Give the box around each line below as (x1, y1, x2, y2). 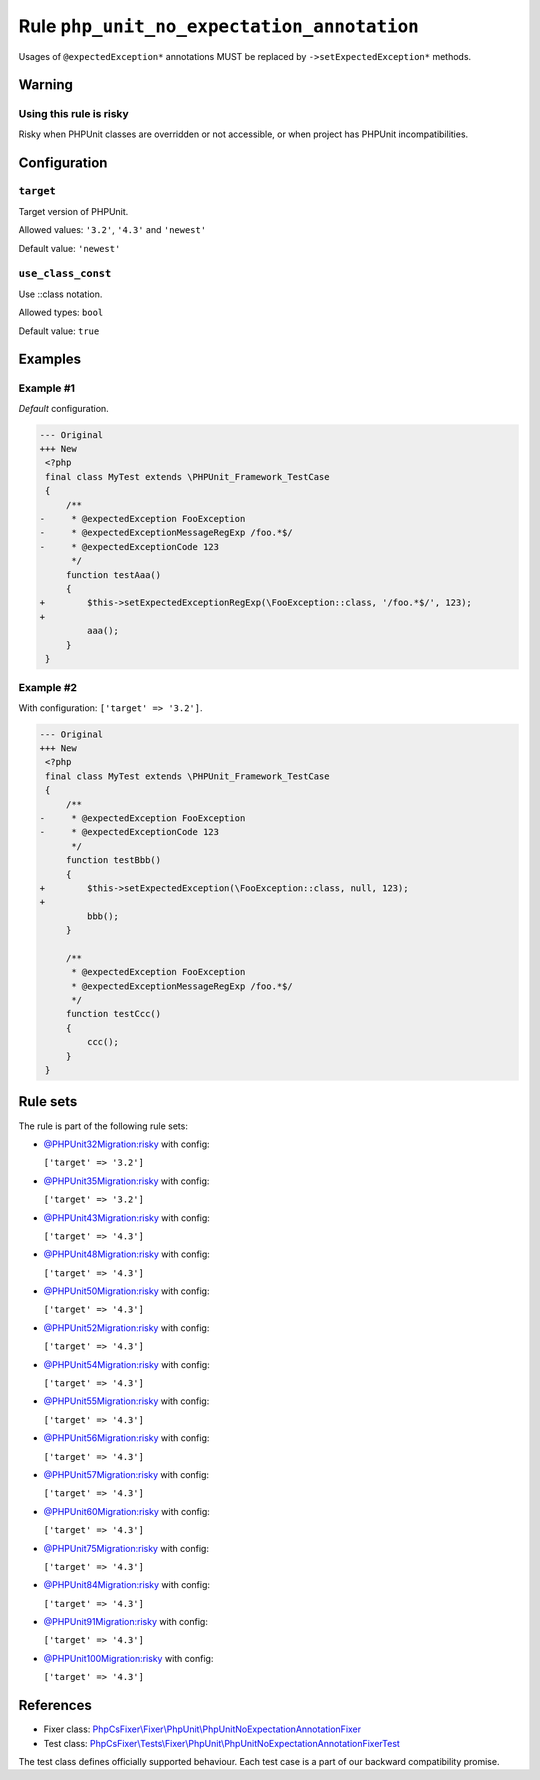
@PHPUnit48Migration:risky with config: (43, 1248, 210, 1260)
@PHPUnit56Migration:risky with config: (43, 1432, 210, 1444)
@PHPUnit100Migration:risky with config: (43, 1652, 214, 1664)
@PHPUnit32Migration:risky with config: (43, 1138, 210, 1150)
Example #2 (18, 681, 78, 695)
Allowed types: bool (18, 306, 104, 319)
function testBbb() (65, 855, 162, 866)
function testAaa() (65, 569, 162, 580)
